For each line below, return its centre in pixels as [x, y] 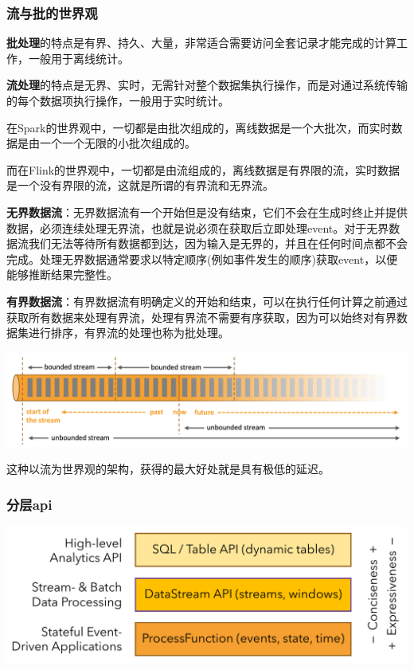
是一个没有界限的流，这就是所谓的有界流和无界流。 [140, 185]
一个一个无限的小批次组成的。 [117, 143]
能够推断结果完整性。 [62, 274]
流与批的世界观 [52, 12]
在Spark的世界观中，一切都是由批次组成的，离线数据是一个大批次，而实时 [199, 127]
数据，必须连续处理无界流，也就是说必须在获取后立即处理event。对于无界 [198, 227]
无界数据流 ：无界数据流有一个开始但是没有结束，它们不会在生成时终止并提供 [207, 212]
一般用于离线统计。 [78, 58]
